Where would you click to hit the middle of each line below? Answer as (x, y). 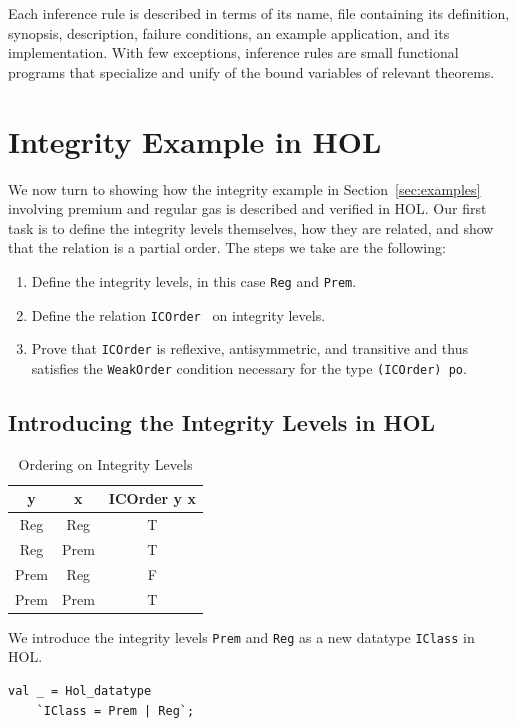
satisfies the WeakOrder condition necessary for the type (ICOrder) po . (249, 367)
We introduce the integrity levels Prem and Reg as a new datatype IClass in (241, 636)
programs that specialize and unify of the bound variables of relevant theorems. (251, 71)
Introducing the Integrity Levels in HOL (222, 421)
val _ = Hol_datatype (80, 691)
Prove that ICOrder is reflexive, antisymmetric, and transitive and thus (249, 348)
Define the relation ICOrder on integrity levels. (178, 314)
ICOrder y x (152, 498)
